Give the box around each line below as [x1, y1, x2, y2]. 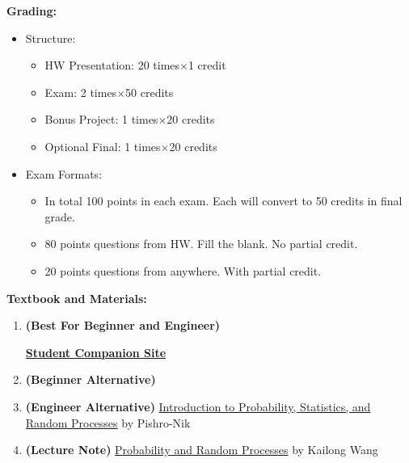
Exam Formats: [25, 165, 103, 182]
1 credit [188, 57, 226, 74]
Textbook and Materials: [6, 289, 147, 306]
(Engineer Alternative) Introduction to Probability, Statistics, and [25, 398, 371, 415]
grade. [44, 208, 75, 225]
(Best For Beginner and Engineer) [25, 317, 221, 334]
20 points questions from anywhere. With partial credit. [44, 262, 322, 279]
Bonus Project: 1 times [44, 111, 158, 128]
